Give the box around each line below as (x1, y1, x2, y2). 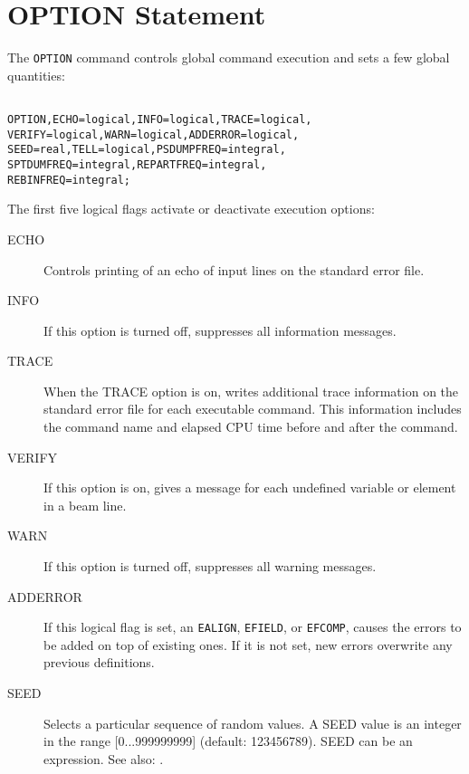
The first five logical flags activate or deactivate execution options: (7, 199, 375, 218)
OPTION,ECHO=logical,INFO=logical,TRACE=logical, (7, 113, 312, 127)
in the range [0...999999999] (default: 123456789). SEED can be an (43, 731, 413, 750)
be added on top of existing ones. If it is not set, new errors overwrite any (43, 635, 453, 654)
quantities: (7, 65, 65, 84)
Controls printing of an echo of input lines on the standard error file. (43, 260, 425, 279)
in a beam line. (43, 495, 127, 514)
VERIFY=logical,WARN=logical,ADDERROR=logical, (7, 128, 300, 141)
